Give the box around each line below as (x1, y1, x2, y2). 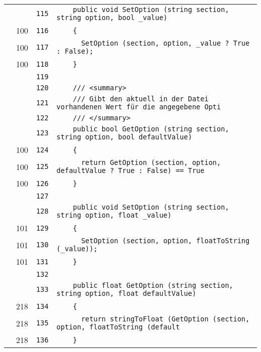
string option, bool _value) (56, 14, 168, 22)
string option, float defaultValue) (56, 289, 196, 297)
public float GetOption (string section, (73, 281, 233, 289)
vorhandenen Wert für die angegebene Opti (56, 103, 221, 111)
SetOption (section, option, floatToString (81, 237, 250, 245)
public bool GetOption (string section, (73, 125, 229, 133)
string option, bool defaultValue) (56, 133, 192, 141)
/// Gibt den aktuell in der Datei (73, 95, 209, 103)
